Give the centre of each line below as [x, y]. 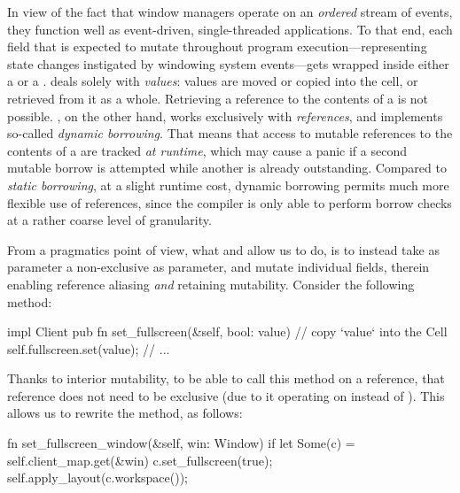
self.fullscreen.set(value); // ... [89, 348]
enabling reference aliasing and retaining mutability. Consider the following [211, 284]
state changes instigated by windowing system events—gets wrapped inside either [228, 63]
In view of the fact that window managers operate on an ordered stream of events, [230, 12]
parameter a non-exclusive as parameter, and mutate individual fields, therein [218, 267]
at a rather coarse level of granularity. [109, 220]
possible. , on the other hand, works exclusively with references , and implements [225, 116]
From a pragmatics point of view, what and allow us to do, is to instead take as [223, 249]
